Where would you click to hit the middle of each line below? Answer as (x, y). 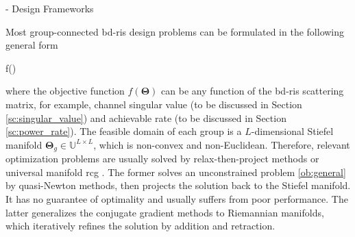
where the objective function (65, 91)
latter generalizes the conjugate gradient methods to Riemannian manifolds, (165, 212)
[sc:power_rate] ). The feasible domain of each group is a (124, 131)
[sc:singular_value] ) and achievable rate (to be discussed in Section (146, 117)
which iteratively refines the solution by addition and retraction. (140, 226)
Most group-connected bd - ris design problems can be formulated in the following (175, 31)
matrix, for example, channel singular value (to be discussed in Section (154, 104)
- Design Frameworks (50, 8)
